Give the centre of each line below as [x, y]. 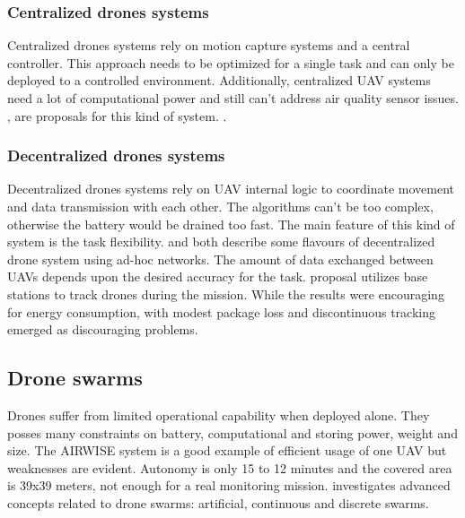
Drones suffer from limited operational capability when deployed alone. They [219, 414]
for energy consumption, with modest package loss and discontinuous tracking [221, 311]
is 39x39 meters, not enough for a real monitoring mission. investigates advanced [229, 485]
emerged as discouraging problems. [103, 329]
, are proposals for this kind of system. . [117, 115]
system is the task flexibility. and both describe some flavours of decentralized [221, 242]
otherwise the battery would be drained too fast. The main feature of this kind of [231, 224]
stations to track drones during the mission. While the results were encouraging [226, 294]
